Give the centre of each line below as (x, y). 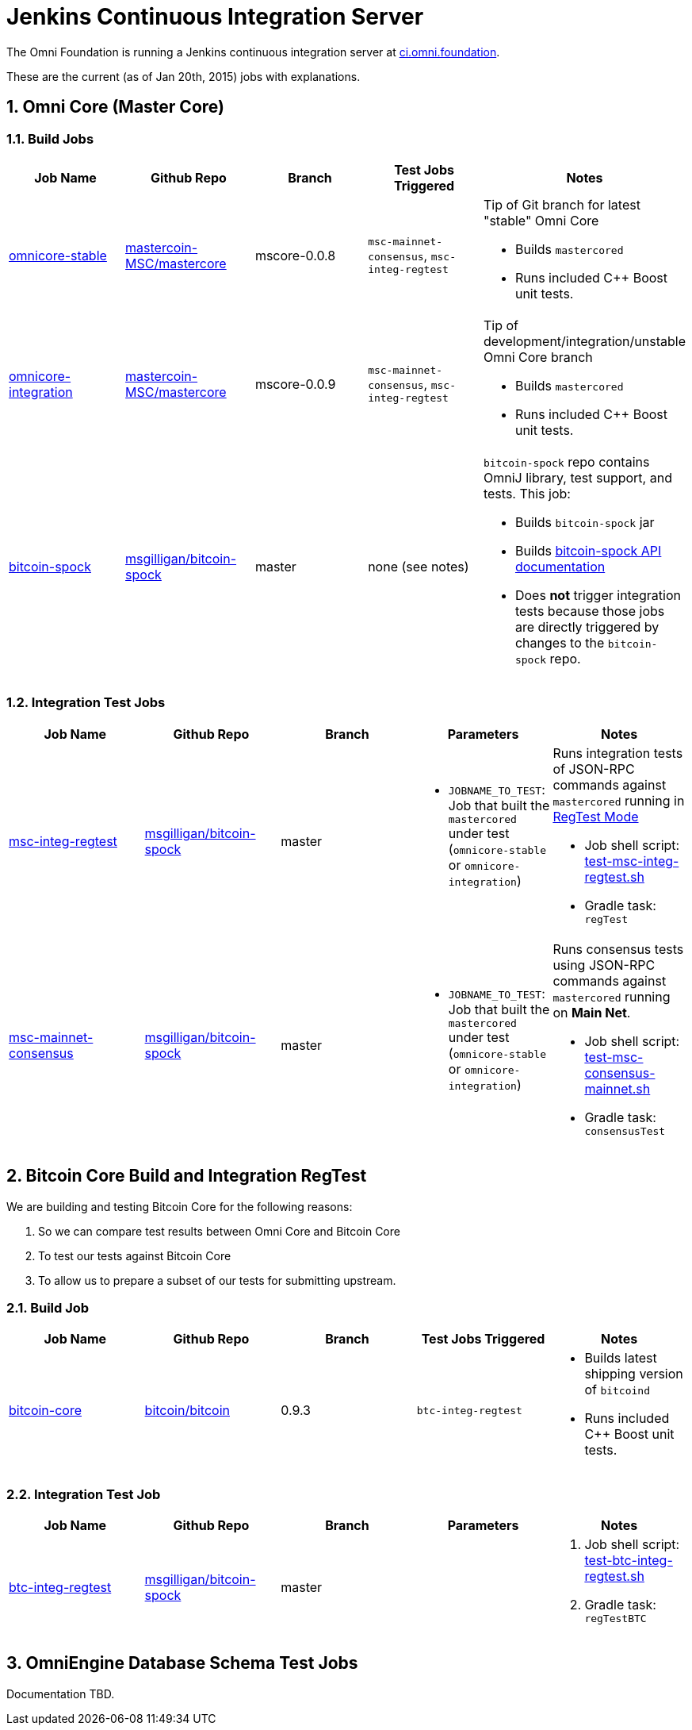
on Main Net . (592, 1012)
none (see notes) (419, 566)
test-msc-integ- (632, 861)
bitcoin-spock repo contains (566, 461)
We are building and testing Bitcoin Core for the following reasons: (180, 1206)
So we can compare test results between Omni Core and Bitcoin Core (219, 1231)
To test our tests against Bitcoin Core (135, 1255)
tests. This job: (527, 493)
